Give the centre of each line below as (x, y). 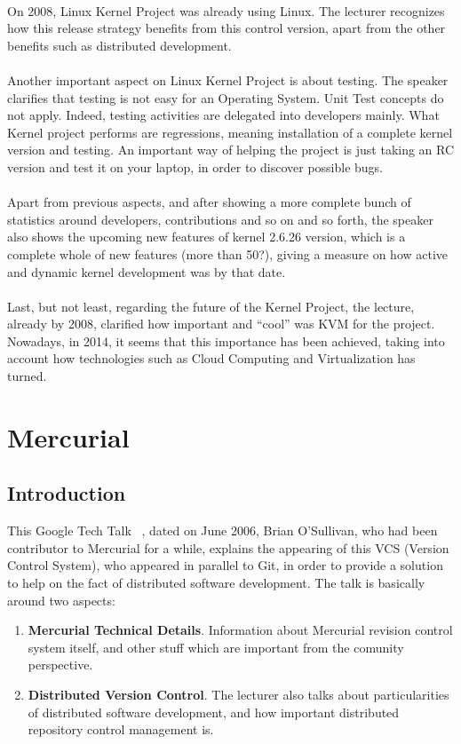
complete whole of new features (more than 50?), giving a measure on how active (228, 253)
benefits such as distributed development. (119, 45)
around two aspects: (61, 600)
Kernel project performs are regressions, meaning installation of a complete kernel (230, 132)
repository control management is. (121, 729)
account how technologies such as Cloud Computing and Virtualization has (211, 358)
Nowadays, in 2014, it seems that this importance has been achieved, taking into (226, 340)
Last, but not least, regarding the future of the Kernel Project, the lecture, (211, 306)
